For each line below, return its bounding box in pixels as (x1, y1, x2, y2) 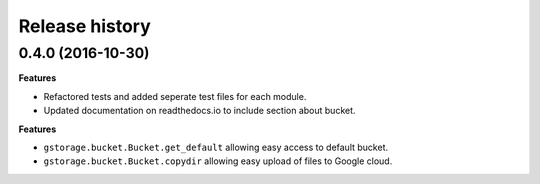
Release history (18, 15, 152, 37)
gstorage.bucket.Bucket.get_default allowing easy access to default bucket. (43, 141, 389, 153)
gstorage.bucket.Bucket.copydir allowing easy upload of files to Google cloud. (43, 155, 393, 167)
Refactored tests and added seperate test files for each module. (43, 90, 307, 102)
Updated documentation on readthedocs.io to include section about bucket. (43, 105, 356, 117)
